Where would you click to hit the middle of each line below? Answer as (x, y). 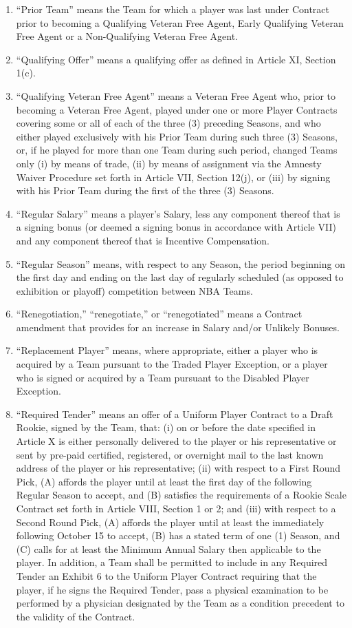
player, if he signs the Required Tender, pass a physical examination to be (172, 589)
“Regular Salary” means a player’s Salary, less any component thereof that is (178, 213)
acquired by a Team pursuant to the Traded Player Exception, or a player (172, 364)
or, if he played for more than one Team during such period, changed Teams (177, 150)
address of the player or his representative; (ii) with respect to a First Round (178, 468)
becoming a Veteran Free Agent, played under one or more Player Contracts (177, 109)
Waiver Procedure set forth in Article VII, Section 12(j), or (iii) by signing (173, 177)
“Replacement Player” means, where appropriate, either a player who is (167, 350)
